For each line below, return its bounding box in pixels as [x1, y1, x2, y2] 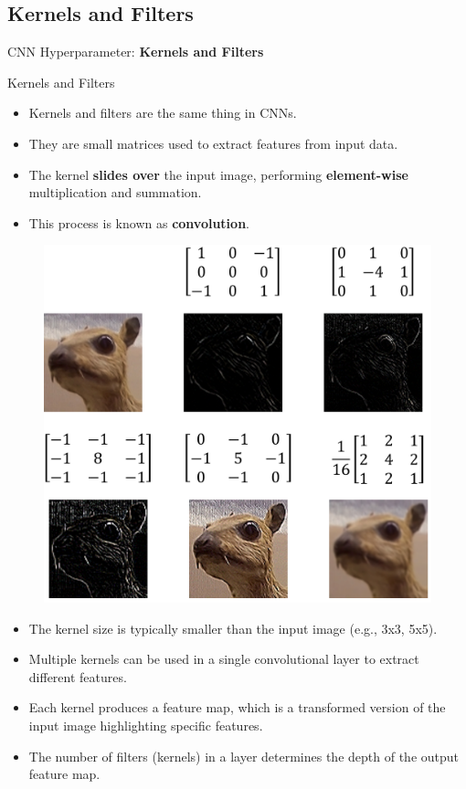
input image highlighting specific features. [28, 716, 263, 735]
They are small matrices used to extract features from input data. [28, 133, 398, 153]
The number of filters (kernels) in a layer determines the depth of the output [28, 746, 459, 765]
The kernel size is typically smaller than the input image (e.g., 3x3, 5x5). [28, 618, 438, 637]
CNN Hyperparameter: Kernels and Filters [7, 42, 264, 61]
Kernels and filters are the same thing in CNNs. [28, 103, 297, 122]
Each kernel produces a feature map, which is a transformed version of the [28, 698, 446, 717]
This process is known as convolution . [28, 213, 249, 232]
